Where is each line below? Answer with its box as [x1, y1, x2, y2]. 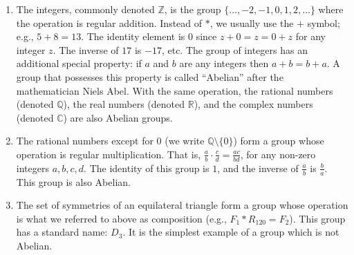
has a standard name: [16, 225, 108, 239]
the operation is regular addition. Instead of [16, 15, 203, 30]
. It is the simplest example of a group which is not [122, 225, 339, 239]
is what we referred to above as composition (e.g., [16, 211, 227, 225]
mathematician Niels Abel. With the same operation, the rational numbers [16, 83, 333, 97]
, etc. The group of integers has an [161, 42, 308, 57]
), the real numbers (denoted [63, 97, 185, 111]
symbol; [307, 15, 340, 30]
